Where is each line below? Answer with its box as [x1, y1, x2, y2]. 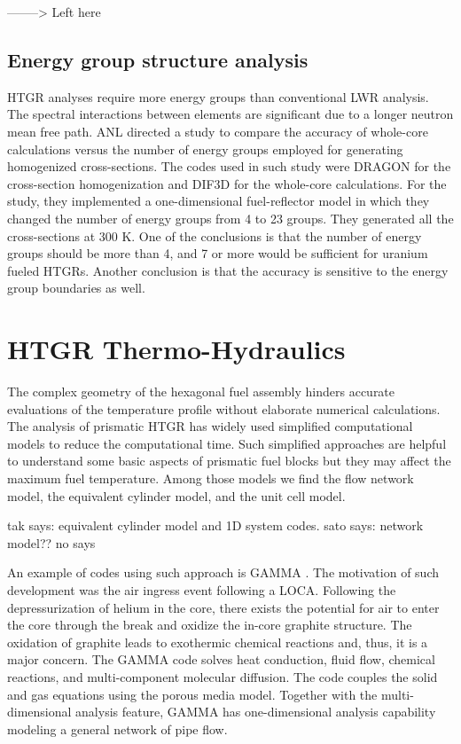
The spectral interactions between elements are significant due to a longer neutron [7, 105, 454, 123]
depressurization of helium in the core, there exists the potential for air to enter [7, 598, 440, 616]
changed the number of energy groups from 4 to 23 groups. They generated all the [7, 208, 454, 227]
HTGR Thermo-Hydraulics [7, 331, 346, 367]
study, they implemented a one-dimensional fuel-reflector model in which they [7, 192, 430, 210]
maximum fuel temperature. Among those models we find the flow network [7, 469, 414, 488]
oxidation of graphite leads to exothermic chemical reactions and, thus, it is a [7, 632, 428, 651]
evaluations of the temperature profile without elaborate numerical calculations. [7, 399, 441, 418]
